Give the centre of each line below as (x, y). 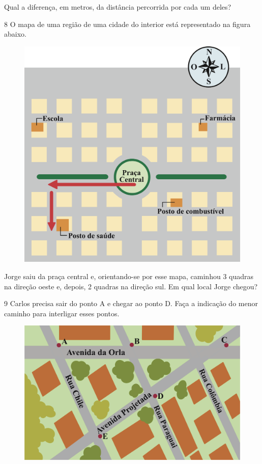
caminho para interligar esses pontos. (62, 313)
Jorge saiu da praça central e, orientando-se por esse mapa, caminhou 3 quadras (129, 276)
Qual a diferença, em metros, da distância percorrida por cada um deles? (118, 7)
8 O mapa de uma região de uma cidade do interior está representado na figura (127, 24)
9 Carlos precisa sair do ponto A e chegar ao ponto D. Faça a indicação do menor (131, 303)
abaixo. (15, 34)
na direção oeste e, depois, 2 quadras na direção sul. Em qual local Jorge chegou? (131, 286)
